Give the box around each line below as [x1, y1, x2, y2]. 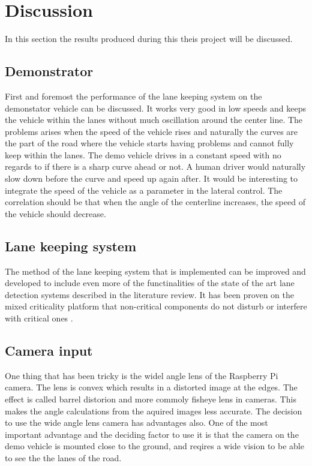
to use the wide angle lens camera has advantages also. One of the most [5, 416, 268, 429]
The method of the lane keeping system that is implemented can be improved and [5, 264, 306, 277]
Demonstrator [5, 62, 94, 80]
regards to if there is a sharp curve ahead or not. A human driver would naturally [5, 160, 306, 173]
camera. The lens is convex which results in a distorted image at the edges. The [5, 381, 298, 393]
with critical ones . [5, 312, 73, 324]
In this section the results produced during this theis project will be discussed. [5, 32, 293, 45]
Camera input [5, 341, 93, 360]
